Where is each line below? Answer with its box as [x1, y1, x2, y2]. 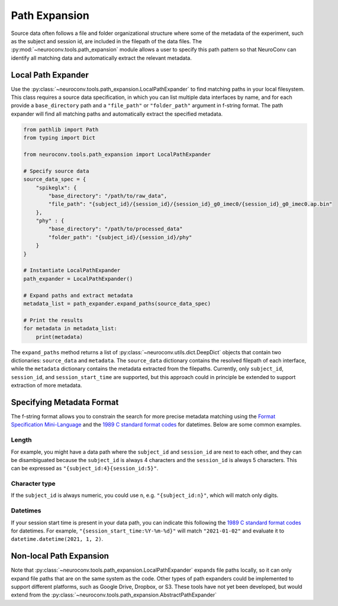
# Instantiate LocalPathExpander [23, 267, 121, 274]
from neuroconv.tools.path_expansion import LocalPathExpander [23, 151, 211, 158]
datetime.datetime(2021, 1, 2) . [11, 536, 104, 543]
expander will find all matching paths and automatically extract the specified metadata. [11, 110, 223, 117]
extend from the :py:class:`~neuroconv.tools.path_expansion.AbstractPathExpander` [11, 591, 217, 598]
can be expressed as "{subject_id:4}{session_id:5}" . [11, 465, 159, 472]
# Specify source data [23, 168, 89, 174]
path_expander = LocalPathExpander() [23, 275, 133, 282]
